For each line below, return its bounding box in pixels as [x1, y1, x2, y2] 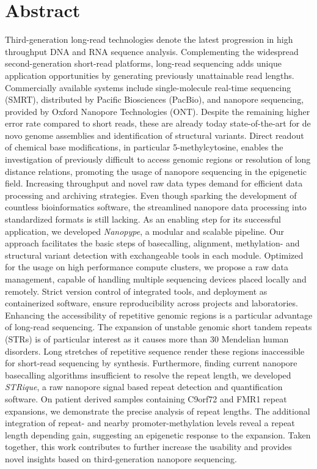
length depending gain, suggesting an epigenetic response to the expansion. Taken [5, 428, 311, 441]
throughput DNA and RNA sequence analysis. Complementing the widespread [5, 45, 299, 57]
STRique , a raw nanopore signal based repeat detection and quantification [5, 380, 283, 393]
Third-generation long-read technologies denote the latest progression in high [5, 33, 293, 46]
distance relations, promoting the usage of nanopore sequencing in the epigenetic [5, 164, 307, 177]
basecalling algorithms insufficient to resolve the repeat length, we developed [5, 368, 291, 381]
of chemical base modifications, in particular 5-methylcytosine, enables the [5, 141, 283, 153]
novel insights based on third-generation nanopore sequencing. [5, 452, 238, 465]
